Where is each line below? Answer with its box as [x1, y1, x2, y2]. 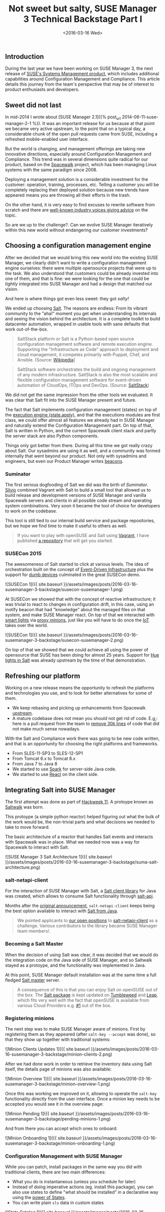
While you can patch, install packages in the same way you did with [5, 1164, 142, 1170]
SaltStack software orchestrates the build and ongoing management [17, 366, 156, 372]
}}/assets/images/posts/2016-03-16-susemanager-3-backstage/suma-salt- [5, 859, 159, 865]
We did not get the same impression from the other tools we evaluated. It [5, 392, 153, 398]
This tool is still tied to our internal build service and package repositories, [5, 518, 155, 524]
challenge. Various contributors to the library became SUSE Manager [17, 923, 158, 929]
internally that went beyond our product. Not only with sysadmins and [5, 453, 147, 459]
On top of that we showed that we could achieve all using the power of [5, 647, 149, 653]
